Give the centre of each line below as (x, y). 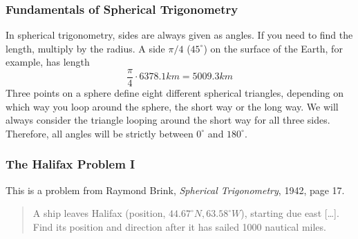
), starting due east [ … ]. (290, 213)
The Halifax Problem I (70, 164)
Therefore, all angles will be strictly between (100, 133)
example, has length (48, 62)
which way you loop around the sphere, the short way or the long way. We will (172, 106)
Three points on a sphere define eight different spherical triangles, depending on (175, 93)
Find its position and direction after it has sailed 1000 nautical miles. (179, 226)
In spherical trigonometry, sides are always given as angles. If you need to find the (179, 35)
